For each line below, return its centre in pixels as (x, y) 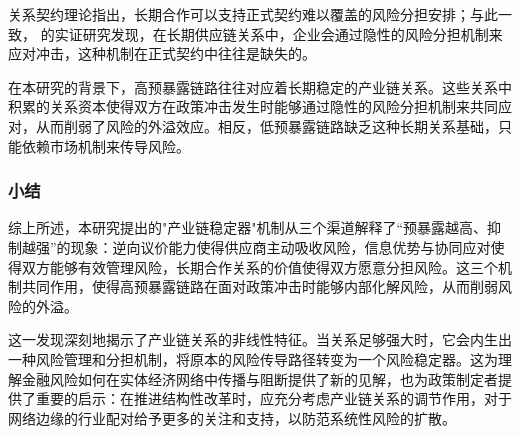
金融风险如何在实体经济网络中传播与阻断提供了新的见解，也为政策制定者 (259, 378)
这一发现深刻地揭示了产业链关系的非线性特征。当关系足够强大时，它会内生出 (260, 339)
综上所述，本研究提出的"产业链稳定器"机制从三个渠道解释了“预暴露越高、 (248, 227)
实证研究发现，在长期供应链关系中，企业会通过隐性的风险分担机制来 (278, 33)
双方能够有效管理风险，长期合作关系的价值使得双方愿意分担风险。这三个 (259, 266)
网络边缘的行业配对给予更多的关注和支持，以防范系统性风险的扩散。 (232, 417)
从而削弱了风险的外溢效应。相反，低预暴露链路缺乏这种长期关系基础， (266, 125)
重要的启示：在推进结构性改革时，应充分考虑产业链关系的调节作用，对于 (273, 398)
